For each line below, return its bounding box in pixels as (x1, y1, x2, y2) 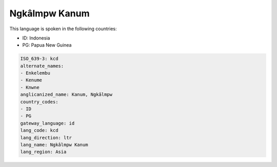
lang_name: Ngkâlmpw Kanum (20, 142, 88, 148)
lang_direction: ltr (20, 135, 72, 140)
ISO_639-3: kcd (20, 56, 58, 61)
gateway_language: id (20, 120, 75, 126)
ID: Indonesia (22, 35, 50, 41)
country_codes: (20, 99, 58, 105)
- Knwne (20, 85, 39, 90)
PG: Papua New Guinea (22, 42, 72, 48)
